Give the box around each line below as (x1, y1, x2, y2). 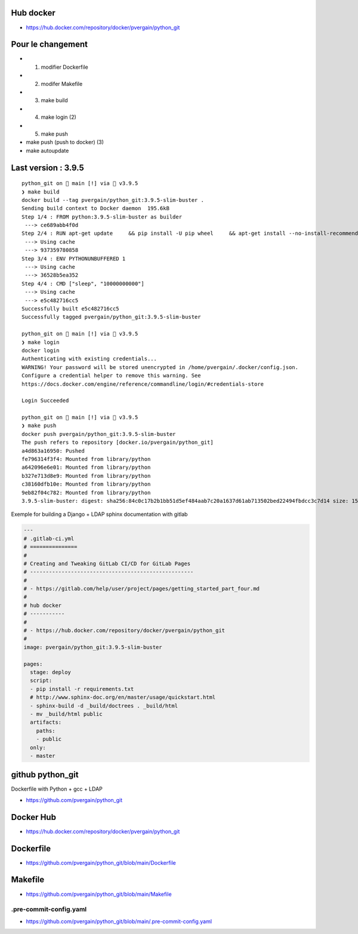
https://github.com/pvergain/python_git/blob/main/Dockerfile (26, 859, 176, 866)
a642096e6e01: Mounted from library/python (21, 464, 151, 471)
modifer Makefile (41, 80, 83, 87)
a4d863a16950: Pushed (21, 447, 85, 454)
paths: (36, 727, 55, 734)
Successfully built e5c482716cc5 (21, 305, 119, 312)
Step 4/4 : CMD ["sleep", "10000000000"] (21, 280, 144, 287)
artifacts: (30, 719, 62, 726)
